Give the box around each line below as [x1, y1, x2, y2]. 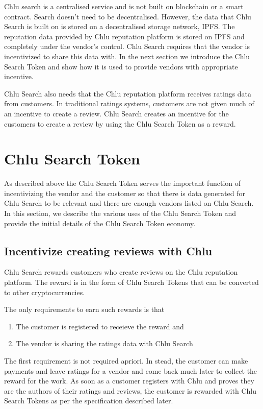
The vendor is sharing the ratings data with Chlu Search [16, 338, 193, 349]
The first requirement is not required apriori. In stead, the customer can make [4, 355, 248, 366]
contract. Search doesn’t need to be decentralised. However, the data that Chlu [4, 11, 251, 21]
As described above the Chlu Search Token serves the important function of [4, 178, 241, 188]
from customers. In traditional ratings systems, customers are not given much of [4, 98, 254, 109]
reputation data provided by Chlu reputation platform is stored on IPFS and [4, 31, 245, 41]
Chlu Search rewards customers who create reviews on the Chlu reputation [4, 267, 238, 277]
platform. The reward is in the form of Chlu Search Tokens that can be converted [4, 277, 259, 287]
